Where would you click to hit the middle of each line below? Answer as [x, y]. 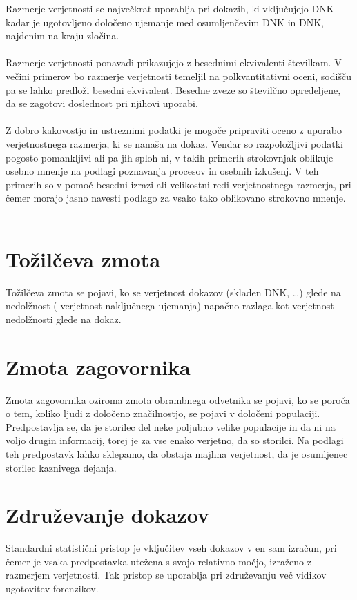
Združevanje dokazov [108, 515]
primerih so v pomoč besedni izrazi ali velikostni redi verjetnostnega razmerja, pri [178, 184]
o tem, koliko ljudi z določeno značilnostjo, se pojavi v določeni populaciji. [163, 413]
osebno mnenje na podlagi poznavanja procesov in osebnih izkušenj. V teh [162, 171]
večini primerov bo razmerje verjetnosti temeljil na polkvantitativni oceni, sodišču [178, 76]
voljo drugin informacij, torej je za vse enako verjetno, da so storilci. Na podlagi [175, 440]
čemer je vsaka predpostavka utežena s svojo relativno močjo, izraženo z [158, 561]
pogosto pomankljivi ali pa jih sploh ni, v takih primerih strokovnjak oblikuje [170, 157]
